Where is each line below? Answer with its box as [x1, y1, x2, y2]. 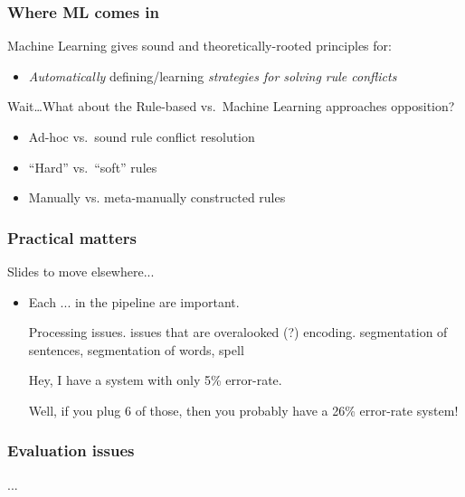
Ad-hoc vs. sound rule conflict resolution [28, 127, 255, 145]
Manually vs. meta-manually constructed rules [28, 188, 286, 207]
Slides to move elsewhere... [7, 262, 155, 280]
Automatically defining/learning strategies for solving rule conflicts [28, 66, 397, 85]
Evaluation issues [7, 439, 135, 462]
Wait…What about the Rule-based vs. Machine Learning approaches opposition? [7, 97, 455, 116]
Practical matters [7, 226, 137, 248]
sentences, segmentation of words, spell [28, 340, 244, 359]
